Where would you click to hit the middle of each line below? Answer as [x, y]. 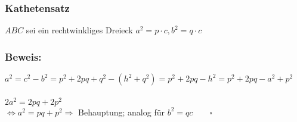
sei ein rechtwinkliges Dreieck [79, 30]
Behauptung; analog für [121, 112]
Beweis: [23, 56]
